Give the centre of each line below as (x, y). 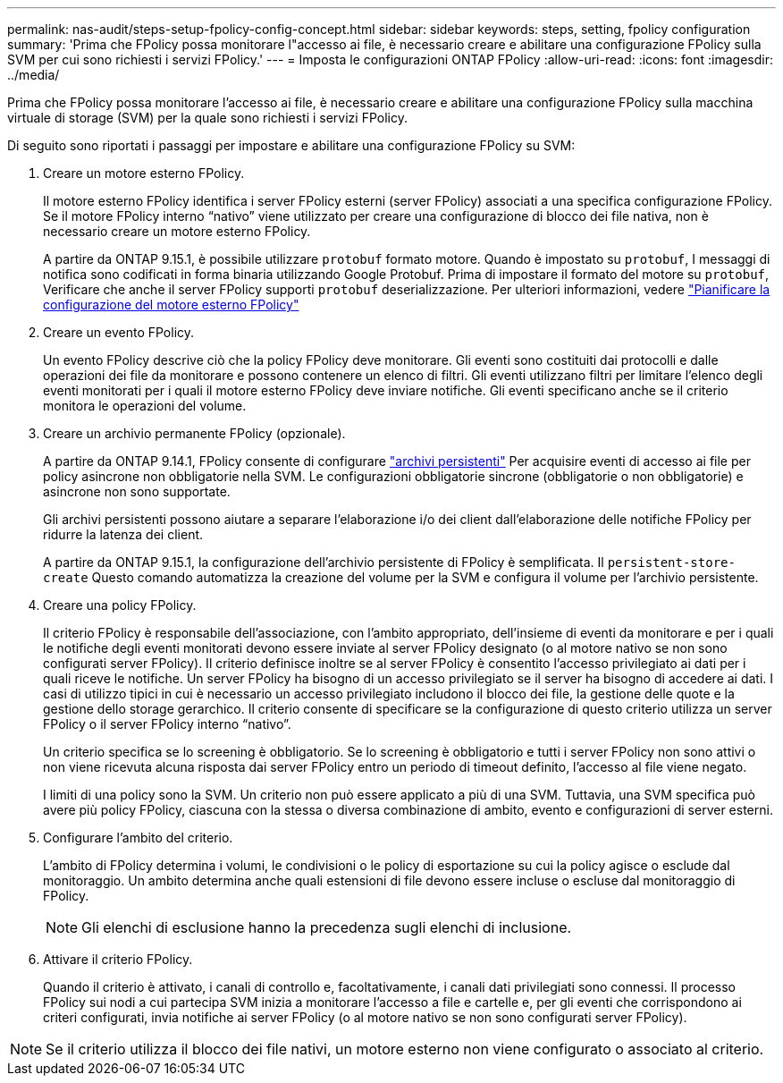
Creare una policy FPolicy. (120, 605)
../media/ (34, 75)
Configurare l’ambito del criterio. (138, 838)
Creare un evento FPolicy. (119, 332)
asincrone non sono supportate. (137, 491)
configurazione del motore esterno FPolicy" (171, 305)
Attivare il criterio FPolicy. (118, 959)
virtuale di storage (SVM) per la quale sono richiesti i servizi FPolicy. (207, 118)
